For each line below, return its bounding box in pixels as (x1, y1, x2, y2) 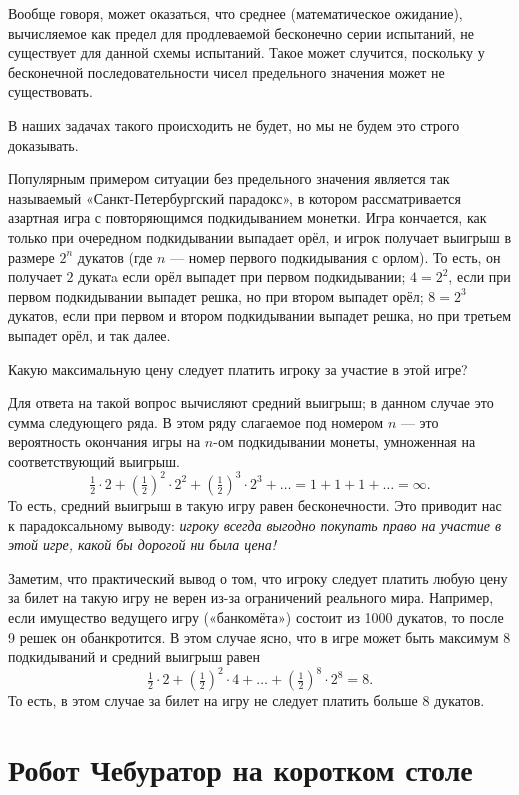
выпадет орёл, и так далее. (8, 324, 171, 345)
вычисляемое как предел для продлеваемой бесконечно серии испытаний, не (8, 22, 475, 43)
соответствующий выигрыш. (8, 450, 180, 471)
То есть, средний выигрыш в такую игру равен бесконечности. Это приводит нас (8, 494, 502, 515)
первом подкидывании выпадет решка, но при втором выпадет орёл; (8, 285, 424, 306)
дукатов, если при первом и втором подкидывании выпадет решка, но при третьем (8, 305, 512, 326)
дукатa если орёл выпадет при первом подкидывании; (78, 266, 406, 287)
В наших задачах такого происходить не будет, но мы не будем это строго (8, 114, 460, 135)
